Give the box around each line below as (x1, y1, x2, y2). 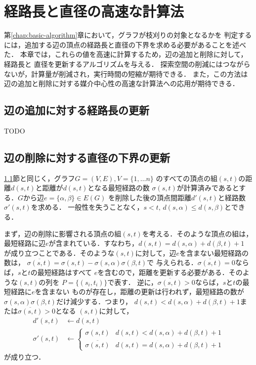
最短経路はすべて (37, 267, 92, 277)
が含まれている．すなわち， (48, 238, 139, 248)
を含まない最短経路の (179, 247, 249, 258)
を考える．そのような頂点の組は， (142, 228, 253, 238)
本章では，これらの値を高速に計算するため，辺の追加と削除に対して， (20, 49, 248, 59)
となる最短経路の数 (87, 182, 150, 193)
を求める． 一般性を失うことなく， (31, 202, 144, 212)
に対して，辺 (135, 247, 176, 258)
